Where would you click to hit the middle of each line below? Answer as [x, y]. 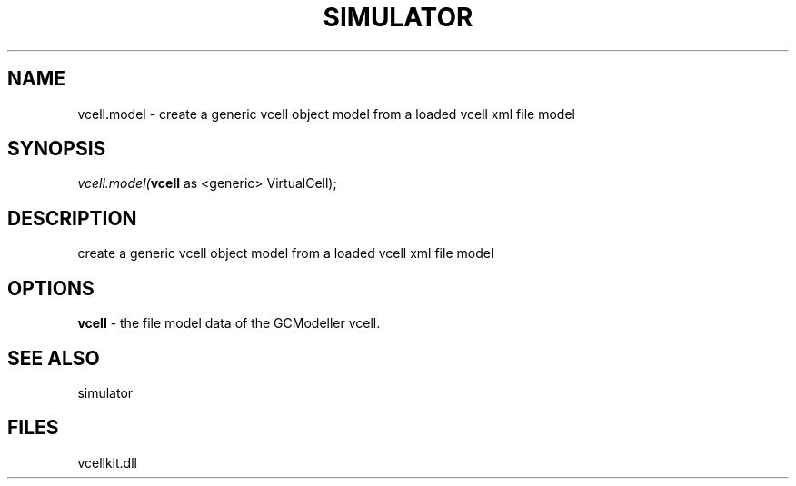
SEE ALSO [54, 358]
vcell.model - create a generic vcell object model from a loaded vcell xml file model [326, 114]
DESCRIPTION [72, 218]
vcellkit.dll [107, 462]
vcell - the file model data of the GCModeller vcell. [229, 323]
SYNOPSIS [57, 149]
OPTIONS [51, 288]
